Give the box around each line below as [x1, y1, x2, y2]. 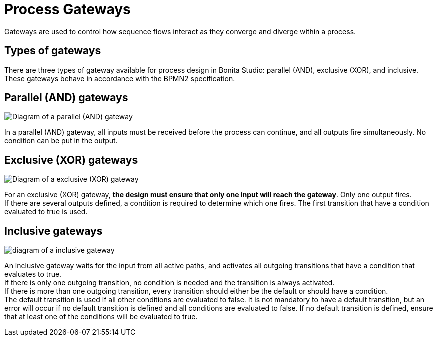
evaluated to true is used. [4, 207, 88, 216]
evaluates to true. [4, 270, 62, 279]
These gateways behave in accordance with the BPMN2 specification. [4, 74, 235, 83]
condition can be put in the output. [4, 136, 118, 145]
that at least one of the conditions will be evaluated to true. [4, 312, 198, 321]
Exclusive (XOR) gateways [4, 153, 138, 166]
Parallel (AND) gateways [4, 91, 128, 104]
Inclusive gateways [4, 224, 103, 237]
